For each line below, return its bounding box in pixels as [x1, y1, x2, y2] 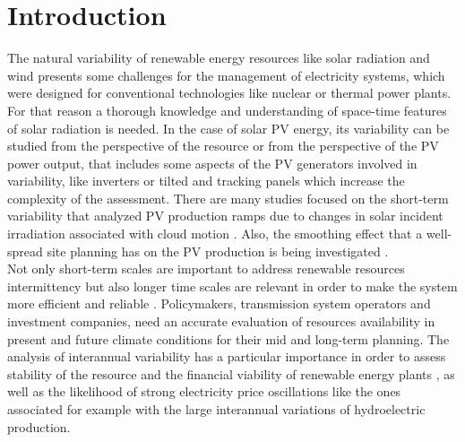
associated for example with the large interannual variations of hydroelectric [7, 400, 426, 418]
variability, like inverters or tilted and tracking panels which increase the [7, 171, 405, 190]
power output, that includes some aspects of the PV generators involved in [7, 153, 418, 172]
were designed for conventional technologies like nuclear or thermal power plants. [7, 83, 452, 102]
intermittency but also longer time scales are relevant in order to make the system [7, 276, 458, 295]
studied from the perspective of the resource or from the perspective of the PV [7, 136, 439, 155]
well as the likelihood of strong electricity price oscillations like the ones [7, 382, 401, 401]
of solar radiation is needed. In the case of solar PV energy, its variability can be [7, 118, 450, 137]
